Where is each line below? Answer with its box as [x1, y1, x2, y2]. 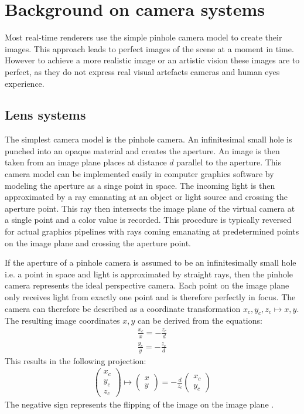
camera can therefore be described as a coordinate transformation [5, 302, 241, 314]
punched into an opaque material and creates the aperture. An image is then [5, 144, 280, 157]
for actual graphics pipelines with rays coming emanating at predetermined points [5, 225, 299, 237]
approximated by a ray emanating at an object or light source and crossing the [5, 191, 288, 203]
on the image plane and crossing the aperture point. [5, 236, 192, 249]
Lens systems [5, 106, 86, 124]
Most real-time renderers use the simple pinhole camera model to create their [5, 31, 282, 43]
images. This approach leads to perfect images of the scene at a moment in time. [5, 42, 294, 55]
